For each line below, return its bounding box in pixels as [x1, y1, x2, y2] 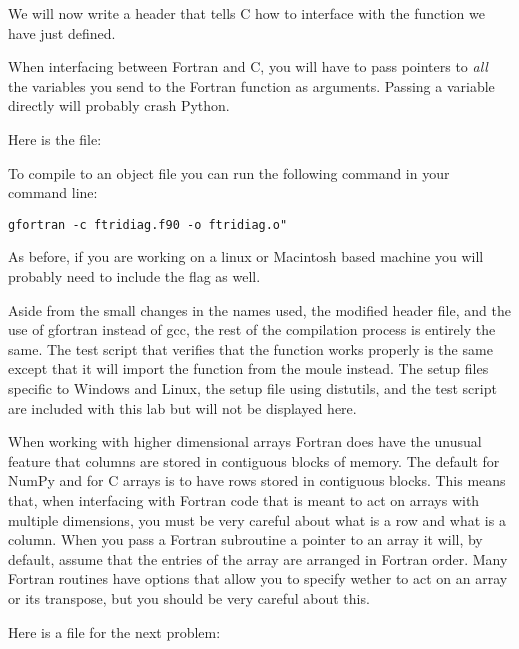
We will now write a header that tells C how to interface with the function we [8, 3, 485, 23]
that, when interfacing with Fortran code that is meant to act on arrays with [8, 489, 480, 510]
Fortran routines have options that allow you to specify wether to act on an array [8, 568, 508, 589]
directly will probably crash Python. [8, 95, 230, 116]
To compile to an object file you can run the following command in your [8, 162, 450, 183]
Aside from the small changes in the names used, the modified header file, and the [8, 299, 511, 320]
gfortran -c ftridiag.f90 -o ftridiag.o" [8, 217, 288, 232]
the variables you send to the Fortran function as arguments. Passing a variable [8, 75, 495, 96]
